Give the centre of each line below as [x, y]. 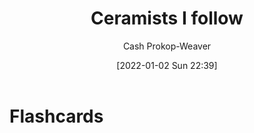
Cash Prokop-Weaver [167, 46]
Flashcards [56, 116]
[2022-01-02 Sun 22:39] [167, 65]
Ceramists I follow [167, 18]
